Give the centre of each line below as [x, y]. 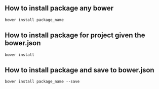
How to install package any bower [59, 8]
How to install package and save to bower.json [80, 70]
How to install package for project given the [75, 35]
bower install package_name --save [42, 82]
